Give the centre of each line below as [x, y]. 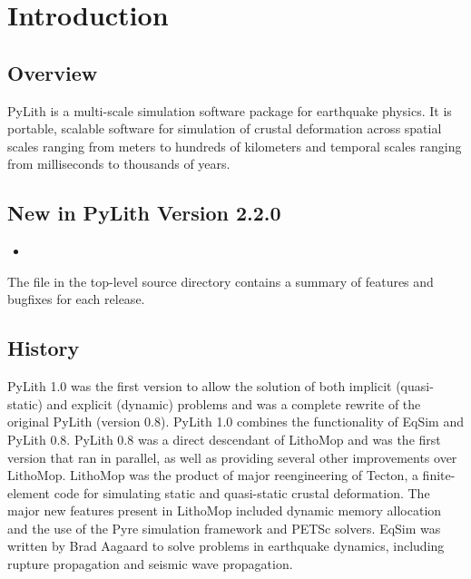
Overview [53, 72]
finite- [439, 475]
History [44, 348]
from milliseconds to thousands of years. [119, 164]
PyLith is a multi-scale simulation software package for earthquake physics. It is [230, 110]
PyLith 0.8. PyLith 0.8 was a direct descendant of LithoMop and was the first [224, 439]
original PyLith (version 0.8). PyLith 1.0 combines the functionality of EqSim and [235, 422]
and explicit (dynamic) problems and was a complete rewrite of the [234, 403]
